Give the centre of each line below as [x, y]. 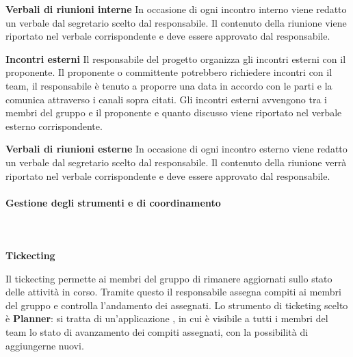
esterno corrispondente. [54, 125]
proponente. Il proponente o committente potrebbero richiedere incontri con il [169, 72]
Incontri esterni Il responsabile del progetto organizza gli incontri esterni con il [176, 58]
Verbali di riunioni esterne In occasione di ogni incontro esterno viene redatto [176, 149]
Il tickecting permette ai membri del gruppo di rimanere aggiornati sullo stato [169, 278]
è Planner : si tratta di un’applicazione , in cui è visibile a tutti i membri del [167, 318]
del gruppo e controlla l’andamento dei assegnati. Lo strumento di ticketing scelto [177, 305]
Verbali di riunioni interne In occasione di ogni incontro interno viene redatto [176, 9]
